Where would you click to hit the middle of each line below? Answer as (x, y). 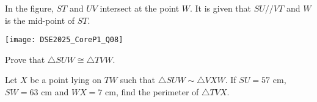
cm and (55, 92)
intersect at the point (140, 8)
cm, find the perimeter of (152, 92)
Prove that (25, 59)
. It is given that (221, 8)
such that (138, 80)
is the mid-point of (40, 20)
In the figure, (29, 8)
